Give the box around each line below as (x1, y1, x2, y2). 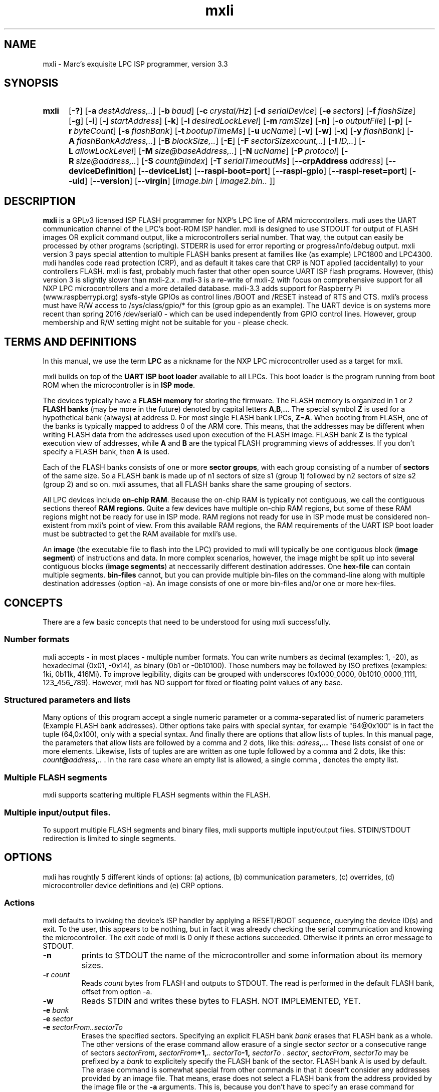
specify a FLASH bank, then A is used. (43, 447, 170, 456)
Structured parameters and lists (4, 695, 131, 705)
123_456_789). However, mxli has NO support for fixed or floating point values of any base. (43, 678, 343, 687)
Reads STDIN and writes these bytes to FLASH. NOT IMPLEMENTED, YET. (81, 995, 361, 1006)
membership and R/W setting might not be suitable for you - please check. (43, 318, 289, 327)
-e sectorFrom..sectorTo (43, 1022, 123, 1031)
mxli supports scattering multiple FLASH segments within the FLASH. (43, 790, 271, 799)
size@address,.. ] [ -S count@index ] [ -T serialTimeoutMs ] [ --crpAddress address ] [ (76, 156, 389, 166)
